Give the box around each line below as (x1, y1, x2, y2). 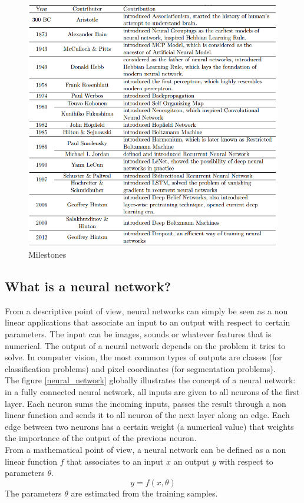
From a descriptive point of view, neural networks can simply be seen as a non (5, 304, 288, 317)
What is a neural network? (5, 277, 171, 295)
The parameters (5, 486, 62, 499)
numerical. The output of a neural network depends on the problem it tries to (5, 339, 286, 351)
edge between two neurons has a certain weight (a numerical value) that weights (5, 420, 294, 432)
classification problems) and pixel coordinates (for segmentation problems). (5, 362, 276, 374)
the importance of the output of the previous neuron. (5, 432, 197, 444)
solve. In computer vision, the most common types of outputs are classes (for (5, 351, 282, 363)
